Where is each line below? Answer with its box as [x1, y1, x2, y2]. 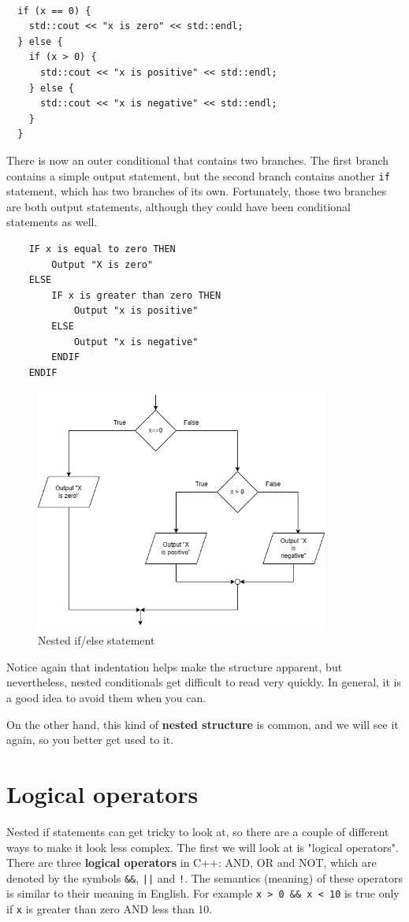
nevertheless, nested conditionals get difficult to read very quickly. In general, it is [6, 674, 402, 690]
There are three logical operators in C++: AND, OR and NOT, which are [6, 854, 377, 871]
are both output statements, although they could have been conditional [6, 198, 351, 214]
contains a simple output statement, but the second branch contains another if [6, 167, 390, 184]
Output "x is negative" [73, 336, 199, 348]
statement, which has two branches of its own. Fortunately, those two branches [6, 183, 387, 199]
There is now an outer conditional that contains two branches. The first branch [6, 151, 389, 168]
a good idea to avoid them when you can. [6, 690, 206, 706]
